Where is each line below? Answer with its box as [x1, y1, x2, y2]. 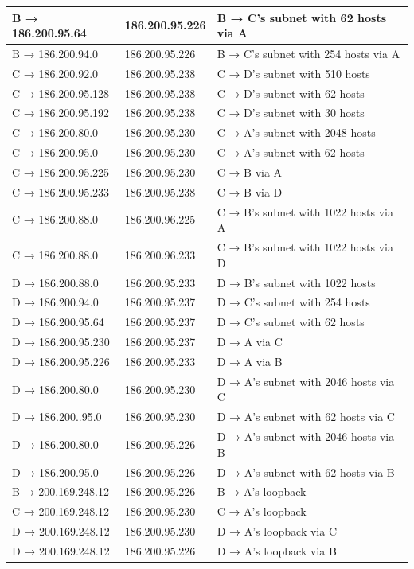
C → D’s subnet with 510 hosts [217, 64, 370, 81]
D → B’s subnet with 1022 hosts [217, 274, 376, 290]
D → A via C [217, 333, 283, 350]
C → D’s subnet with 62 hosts [217, 84, 365, 101]
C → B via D [217, 183, 283, 200]
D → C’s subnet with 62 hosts [217, 314, 365, 330]
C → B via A [217, 164, 283, 180]
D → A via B [217, 353, 283, 369]
